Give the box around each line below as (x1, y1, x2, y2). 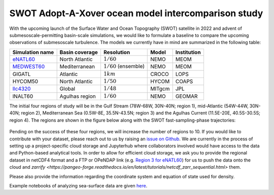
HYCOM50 (12, 78, 38, 85)
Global (59, 85, 76, 92)
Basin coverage (59, 49, 98, 56)
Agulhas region (59, 93, 96, 100)
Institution (175, 49, 201, 56)
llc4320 (12, 85, 31, 92)
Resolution (103, 49, 130, 56)
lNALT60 (12, 93, 33, 100)
